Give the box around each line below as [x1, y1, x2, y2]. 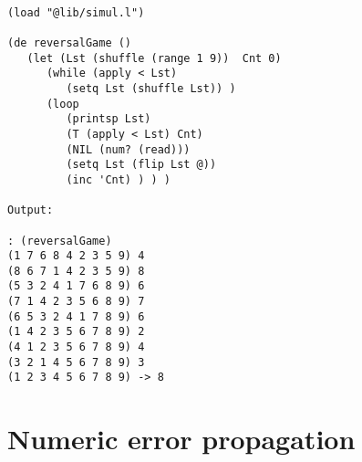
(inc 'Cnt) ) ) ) [66, 173, 171, 186]
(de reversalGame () [7, 36, 132, 49]
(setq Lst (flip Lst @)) [66, 158, 217, 172]
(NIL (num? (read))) [66, 142, 191, 156]
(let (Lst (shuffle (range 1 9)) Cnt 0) [26, 51, 282, 65]
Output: [7, 204, 54, 217]
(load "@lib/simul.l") [7, 5, 145, 19]
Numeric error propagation [7, 420, 356, 457]
